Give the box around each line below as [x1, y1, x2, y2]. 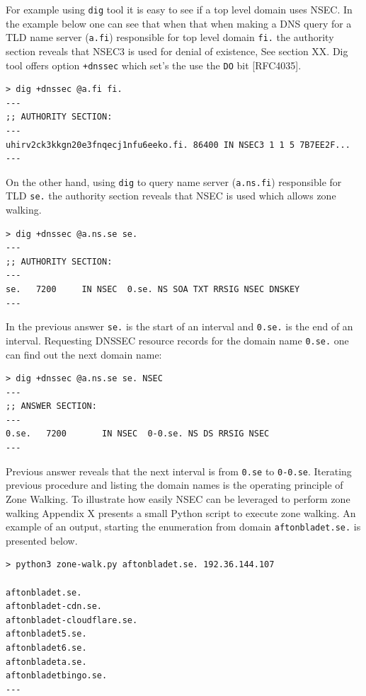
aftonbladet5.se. [6, 629, 87, 639]
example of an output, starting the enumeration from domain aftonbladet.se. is [6, 519, 361, 534]
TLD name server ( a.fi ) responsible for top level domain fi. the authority [6, 30, 334, 45]
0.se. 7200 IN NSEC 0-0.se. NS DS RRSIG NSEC [6, 429, 270, 439]
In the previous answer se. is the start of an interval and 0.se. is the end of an [6, 319, 353, 334]
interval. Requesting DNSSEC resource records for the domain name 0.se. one [6, 332, 349, 347]
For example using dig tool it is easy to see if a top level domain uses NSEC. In [6, 2, 353, 16]
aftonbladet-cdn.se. [6, 601, 103, 612]
